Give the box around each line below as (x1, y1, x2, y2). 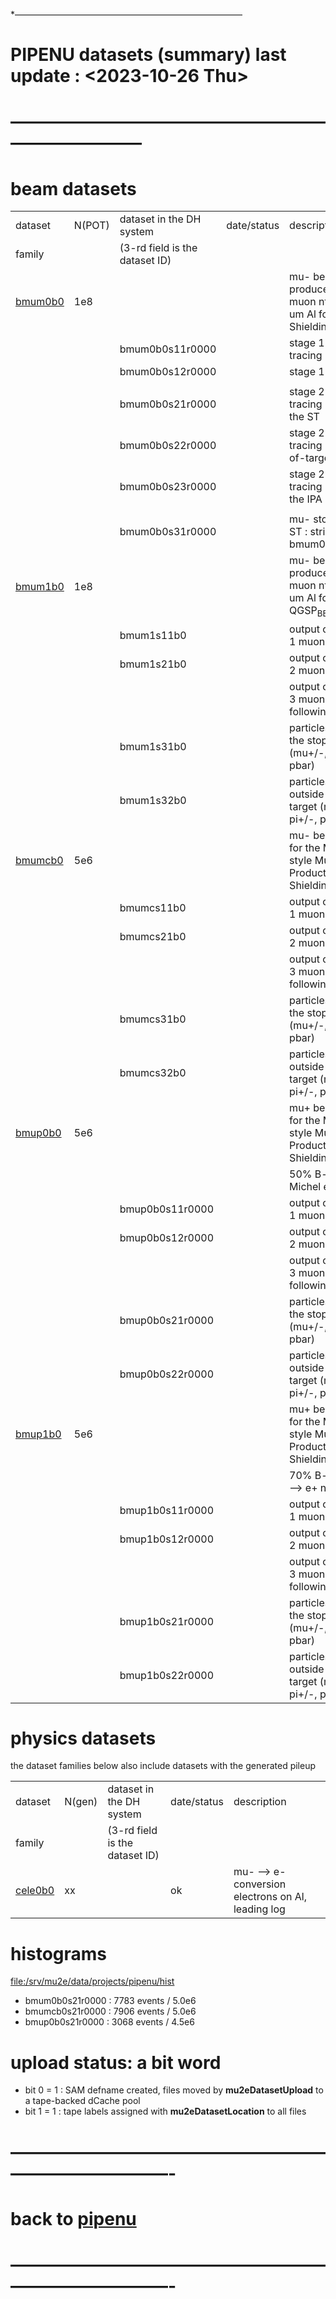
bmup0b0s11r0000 (119, 1202, 215, 1216)
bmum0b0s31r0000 (119, 525, 217, 539)
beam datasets (10, 177, 137, 200)
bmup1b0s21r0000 (119, 1614, 215, 1628)
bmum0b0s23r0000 (119, 480, 217, 494)
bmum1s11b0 (119, 628, 187, 642)
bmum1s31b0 (119, 739, 187, 753)
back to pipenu (10, 2207, 137, 2230)
